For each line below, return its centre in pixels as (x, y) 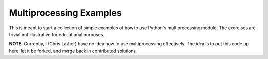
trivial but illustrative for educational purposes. (57, 34)
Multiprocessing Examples (65, 13)
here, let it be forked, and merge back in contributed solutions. (73, 51)
